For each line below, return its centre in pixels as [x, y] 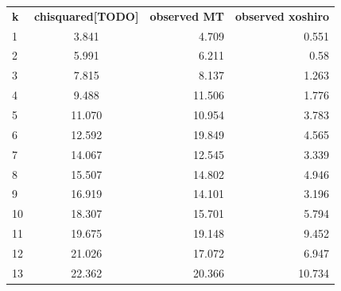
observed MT [187, 16]
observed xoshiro [282, 16]
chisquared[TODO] [87, 16]
